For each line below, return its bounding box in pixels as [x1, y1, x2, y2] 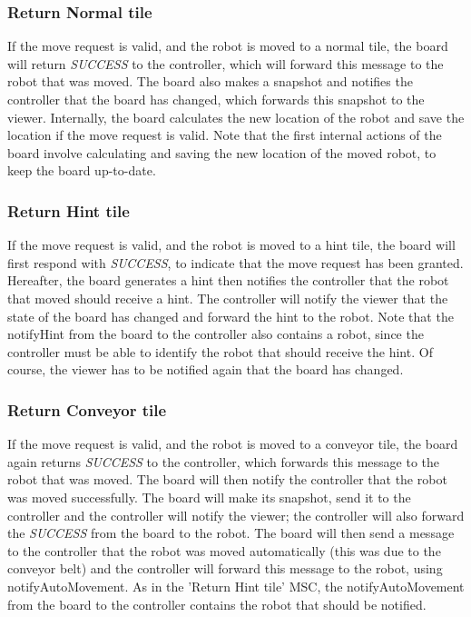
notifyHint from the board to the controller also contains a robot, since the [7, 324, 424, 343]
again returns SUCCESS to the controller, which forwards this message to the [7, 452, 440, 471]
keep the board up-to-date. [7, 161, 156, 180]
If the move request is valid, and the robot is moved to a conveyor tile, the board [7, 434, 458, 453]
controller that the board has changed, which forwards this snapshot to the [7, 90, 425, 108]
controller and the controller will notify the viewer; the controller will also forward [7, 505, 465, 524]
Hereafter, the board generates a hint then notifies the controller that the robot [7, 271, 449, 290]
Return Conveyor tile [7, 398, 167, 421]
